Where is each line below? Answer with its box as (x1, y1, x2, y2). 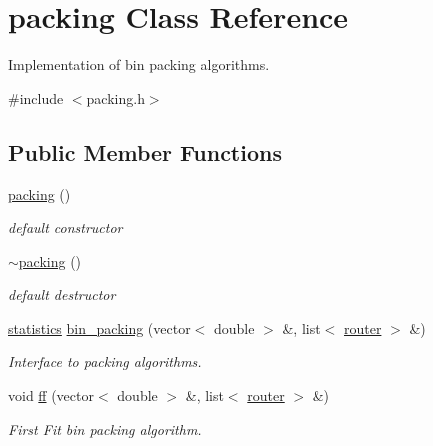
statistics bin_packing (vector (8, 317, 191, 338)
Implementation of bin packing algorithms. (8, 54, 270, 75)
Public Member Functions (8, 136, 282, 167)
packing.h (86, 87, 145, 108)
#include (8, 87, 64, 108)
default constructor (8, 217, 123, 238)
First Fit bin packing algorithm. (8, 418, 202, 439)
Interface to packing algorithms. (8, 351, 202, 372)
